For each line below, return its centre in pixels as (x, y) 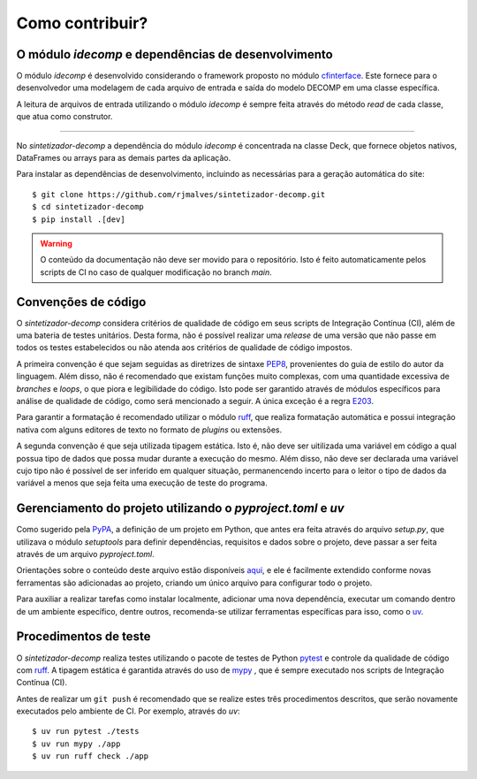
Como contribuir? (82, 23)
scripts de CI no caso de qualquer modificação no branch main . (156, 272)
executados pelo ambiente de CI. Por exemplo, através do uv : (128, 711)
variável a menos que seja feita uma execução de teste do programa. (142, 483)
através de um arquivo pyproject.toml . (85, 554)
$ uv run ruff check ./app (91, 756)
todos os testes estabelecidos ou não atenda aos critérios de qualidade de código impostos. (184, 347)
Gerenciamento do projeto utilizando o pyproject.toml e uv (180, 508)
